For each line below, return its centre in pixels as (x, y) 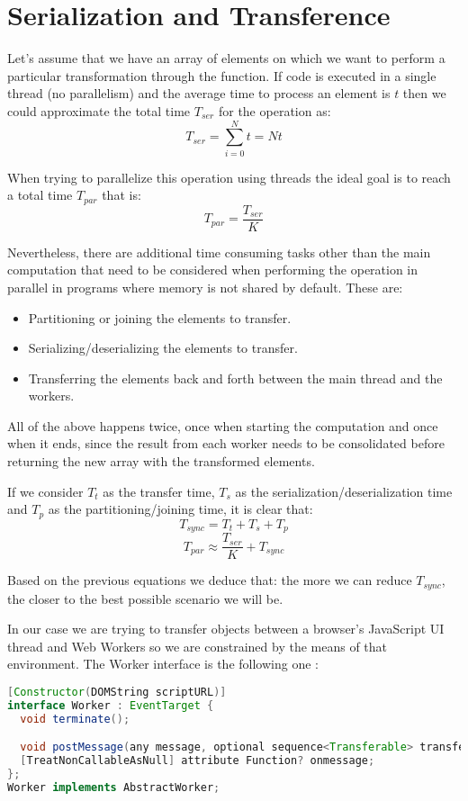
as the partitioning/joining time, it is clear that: (180, 509)
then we (424, 93)
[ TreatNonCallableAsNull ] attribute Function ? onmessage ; (198, 761)
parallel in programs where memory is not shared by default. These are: (205, 287)
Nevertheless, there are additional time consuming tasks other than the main (219, 252)
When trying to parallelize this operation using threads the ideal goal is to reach (229, 177)
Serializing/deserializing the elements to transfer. (163, 348)
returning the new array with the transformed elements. (161, 461)
